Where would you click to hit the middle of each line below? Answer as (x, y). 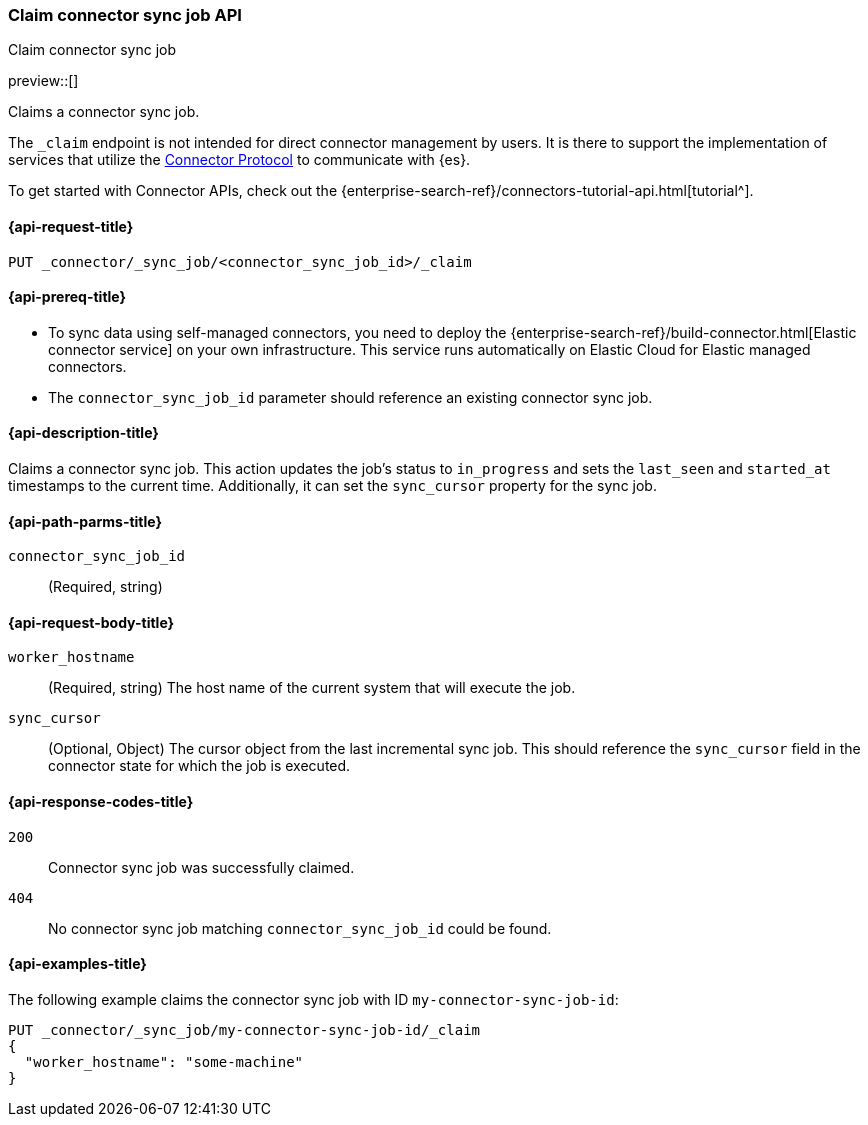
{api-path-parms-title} (85, 521)
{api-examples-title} (77, 964)
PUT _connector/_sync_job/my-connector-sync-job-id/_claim (244, 1029)
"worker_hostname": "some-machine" (164, 1061)
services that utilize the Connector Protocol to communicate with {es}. (239, 160)
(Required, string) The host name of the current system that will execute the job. (312, 688)
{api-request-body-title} (91, 622)
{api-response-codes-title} (101, 802)
